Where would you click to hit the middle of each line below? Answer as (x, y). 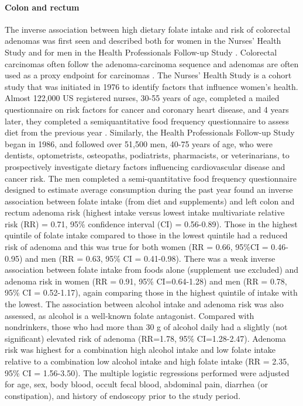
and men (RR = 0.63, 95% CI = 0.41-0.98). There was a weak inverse (150, 258)
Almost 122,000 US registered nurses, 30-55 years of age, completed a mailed (142, 98)
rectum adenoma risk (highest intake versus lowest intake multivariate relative (145, 212)
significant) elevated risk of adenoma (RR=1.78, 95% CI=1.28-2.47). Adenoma (145, 338)
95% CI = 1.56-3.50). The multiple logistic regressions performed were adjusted (147, 372)
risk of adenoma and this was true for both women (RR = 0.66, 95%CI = (137, 247)
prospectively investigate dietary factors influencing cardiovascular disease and (145, 166)
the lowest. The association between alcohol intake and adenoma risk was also (144, 304)
